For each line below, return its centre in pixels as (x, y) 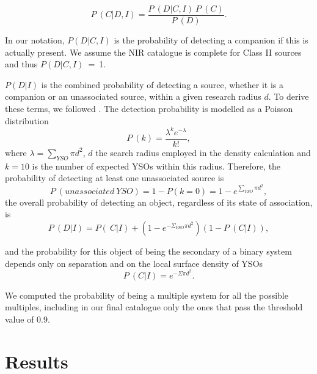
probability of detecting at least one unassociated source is (115, 178)
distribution (27, 120)
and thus (21, 64)
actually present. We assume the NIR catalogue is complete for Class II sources (153, 52)
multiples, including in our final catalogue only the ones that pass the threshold (154, 307)
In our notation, (35, 40)
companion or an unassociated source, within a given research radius (133, 96)
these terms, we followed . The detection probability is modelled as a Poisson (149, 109)
